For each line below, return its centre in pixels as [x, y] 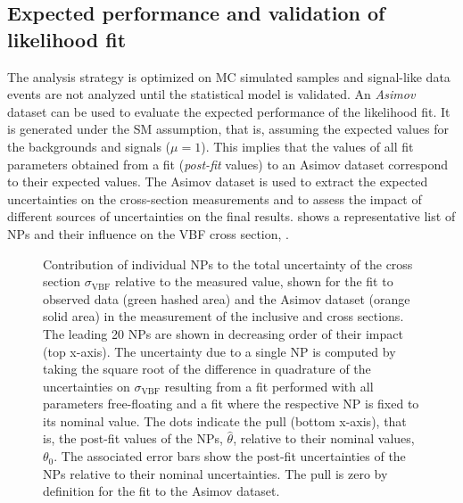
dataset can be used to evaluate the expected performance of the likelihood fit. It [229, 111]
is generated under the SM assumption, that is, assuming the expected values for [228, 129]
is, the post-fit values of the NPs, [133, 438]
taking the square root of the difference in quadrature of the [207, 369]
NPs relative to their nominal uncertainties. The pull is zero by [215, 473]
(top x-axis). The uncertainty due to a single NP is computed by [219, 351]
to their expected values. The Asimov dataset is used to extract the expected [218, 181]
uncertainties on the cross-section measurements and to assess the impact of [215, 198]
